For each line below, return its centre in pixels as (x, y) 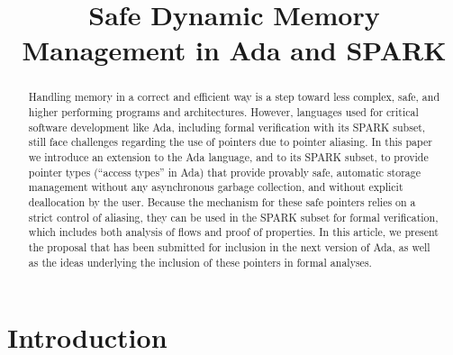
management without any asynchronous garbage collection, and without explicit (216, 187)
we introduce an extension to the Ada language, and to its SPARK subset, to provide (228, 156)
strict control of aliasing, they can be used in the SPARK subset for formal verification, (233, 217)
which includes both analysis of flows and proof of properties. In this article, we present (233, 232)
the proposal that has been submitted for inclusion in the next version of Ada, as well (229, 246)
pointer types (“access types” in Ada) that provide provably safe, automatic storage (224, 172)
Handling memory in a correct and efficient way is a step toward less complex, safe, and (234, 97)
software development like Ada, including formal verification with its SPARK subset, (227, 127)
